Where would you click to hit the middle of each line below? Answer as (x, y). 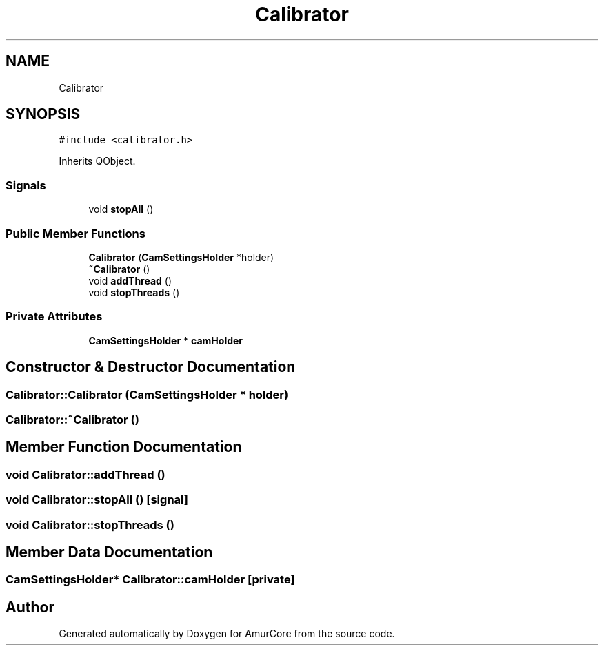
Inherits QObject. (97, 161)
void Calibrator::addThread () (85, 474)
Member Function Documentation (124, 447)
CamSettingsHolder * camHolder (166, 340)
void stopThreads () (134, 292)
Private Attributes (54, 317)
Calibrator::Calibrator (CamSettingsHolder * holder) (147, 394)
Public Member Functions (75, 233)
